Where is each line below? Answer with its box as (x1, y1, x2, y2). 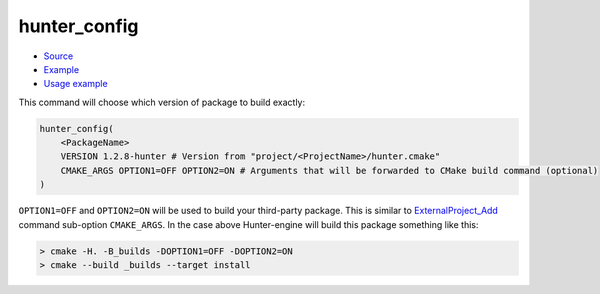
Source (43, 50, 74, 62)
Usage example (43, 78, 109, 90)
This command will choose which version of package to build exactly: (18, 96, 305, 108)
